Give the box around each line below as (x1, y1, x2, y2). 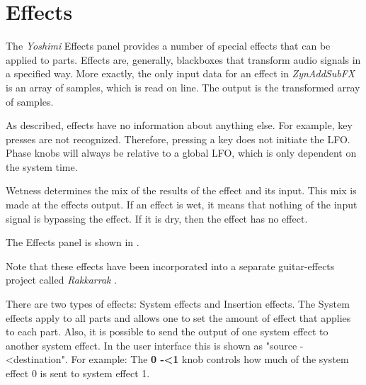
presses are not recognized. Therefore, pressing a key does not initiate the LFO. (6, 131, 350, 146)
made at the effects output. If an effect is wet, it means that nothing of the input (6, 197, 358, 212)
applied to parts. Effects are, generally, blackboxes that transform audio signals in (6, 52, 361, 67)
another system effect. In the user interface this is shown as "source (6, 337, 297, 352)
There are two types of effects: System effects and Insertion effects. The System (6, 296, 350, 311)
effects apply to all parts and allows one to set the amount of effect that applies (6, 310, 351, 325)
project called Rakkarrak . (6, 272, 118, 287)
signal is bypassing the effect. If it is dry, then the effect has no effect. (6, 211, 308, 225)
